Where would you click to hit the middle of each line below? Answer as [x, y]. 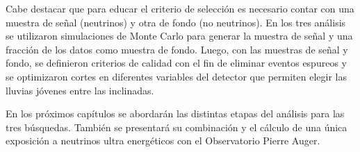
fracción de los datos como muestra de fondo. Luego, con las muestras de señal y [177, 49]
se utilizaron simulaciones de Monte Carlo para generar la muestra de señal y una [179, 36]
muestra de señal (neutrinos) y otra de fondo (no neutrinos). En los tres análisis [176, 22]
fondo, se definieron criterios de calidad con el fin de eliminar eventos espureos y [176, 63]
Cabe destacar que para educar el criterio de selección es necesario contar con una [180, 8]
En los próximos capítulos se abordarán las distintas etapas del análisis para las [175, 113]
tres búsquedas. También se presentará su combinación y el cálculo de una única [177, 127]
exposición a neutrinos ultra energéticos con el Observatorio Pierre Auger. [163, 141]
